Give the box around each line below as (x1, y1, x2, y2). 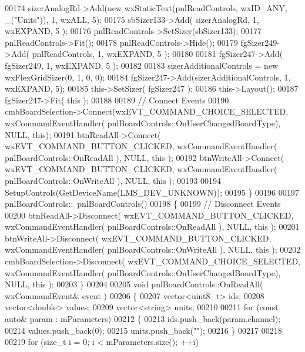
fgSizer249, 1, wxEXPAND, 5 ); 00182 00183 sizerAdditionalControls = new (5, 59, 279, 71)
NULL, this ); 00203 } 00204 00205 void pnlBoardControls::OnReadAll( (5, 278, 263, 290)
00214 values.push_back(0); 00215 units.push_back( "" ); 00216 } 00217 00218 (5, 324, 282, 336)
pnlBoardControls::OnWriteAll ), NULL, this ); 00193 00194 (5, 174, 222, 186)
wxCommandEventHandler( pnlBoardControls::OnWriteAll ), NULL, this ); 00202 (5, 243, 301, 256)
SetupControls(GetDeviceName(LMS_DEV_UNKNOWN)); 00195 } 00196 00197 (5, 186, 299, 198)
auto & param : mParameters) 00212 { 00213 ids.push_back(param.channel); (5, 313, 281, 325)
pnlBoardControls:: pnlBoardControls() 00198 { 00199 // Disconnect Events (5, 197, 281, 210)
